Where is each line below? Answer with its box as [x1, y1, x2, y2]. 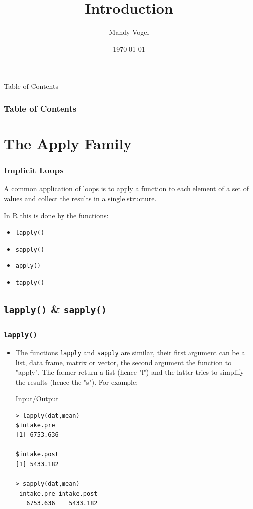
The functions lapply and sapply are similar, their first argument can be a [15, 347, 245, 357]
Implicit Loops [4, 164, 63, 176]
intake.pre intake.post [19, 490, 98, 497]
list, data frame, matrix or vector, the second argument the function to [15, 357, 232, 367]
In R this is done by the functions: [4, 210, 109, 220]
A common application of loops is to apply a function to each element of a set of [4, 183, 249, 194]
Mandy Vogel [109, 27, 149, 37]
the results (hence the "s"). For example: [15, 376, 138, 387]
